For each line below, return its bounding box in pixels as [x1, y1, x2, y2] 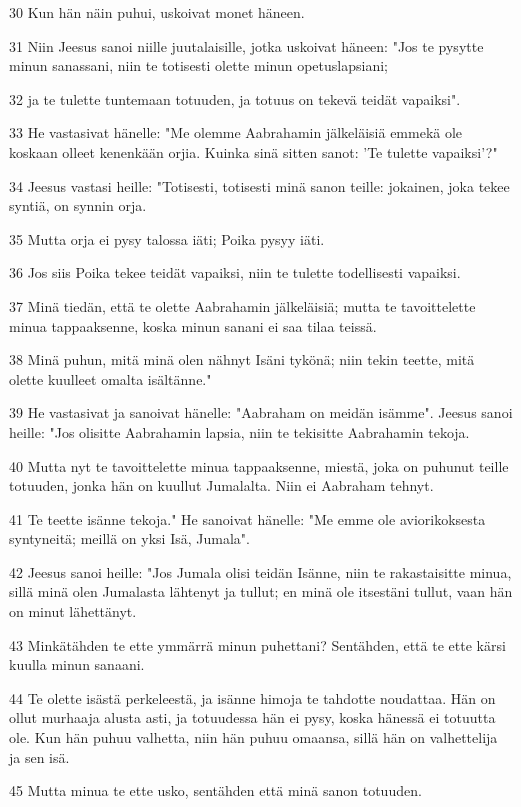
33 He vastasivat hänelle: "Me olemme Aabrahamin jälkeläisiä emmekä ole [9, 122, 463, 143]
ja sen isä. [9, 746, 70, 767]
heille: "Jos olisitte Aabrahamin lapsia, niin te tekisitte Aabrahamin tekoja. [9, 421, 470, 442]
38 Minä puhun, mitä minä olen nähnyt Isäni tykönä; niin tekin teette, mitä [9, 349, 475, 370]
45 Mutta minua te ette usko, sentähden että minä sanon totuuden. [9, 780, 422, 801]
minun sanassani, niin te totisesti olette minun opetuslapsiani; [9, 55, 388, 76]
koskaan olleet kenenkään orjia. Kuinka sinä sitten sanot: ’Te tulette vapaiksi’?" [9, 141, 498, 162]
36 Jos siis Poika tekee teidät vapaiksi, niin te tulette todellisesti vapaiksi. [9, 262, 461, 283]
